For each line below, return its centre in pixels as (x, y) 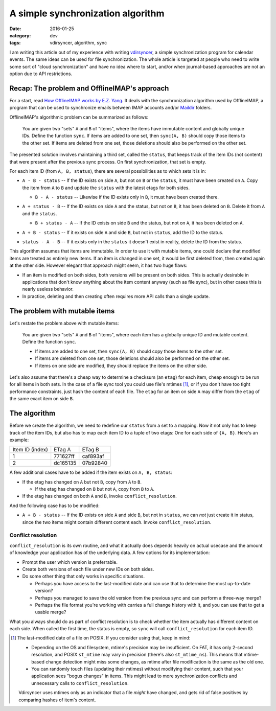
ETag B (90, 450)
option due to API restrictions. (41, 74)
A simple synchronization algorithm (87, 13)
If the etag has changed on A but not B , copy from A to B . (82, 482)
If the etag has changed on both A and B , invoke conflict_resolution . (100, 496)
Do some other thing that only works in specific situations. (84, 576)
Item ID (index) (30, 450)
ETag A (62, 450)
